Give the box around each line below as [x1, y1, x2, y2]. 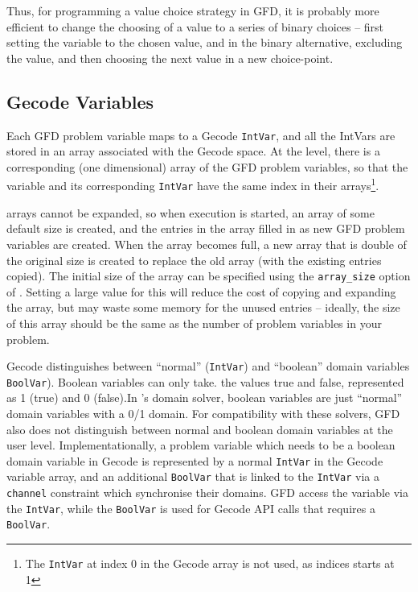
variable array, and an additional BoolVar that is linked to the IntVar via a [6, 468, 379, 485]
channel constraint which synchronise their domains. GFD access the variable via [6, 484, 408, 501]
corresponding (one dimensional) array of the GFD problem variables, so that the [6, 158, 408, 175]
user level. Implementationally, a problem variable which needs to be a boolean [6, 437, 395, 453]
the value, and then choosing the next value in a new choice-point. [6, 49, 334, 66]
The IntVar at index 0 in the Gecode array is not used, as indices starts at [25, 555, 395, 572]
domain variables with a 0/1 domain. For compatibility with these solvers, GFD [6, 405, 400, 422]
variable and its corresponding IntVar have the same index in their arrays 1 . [6, 175, 379, 194]
